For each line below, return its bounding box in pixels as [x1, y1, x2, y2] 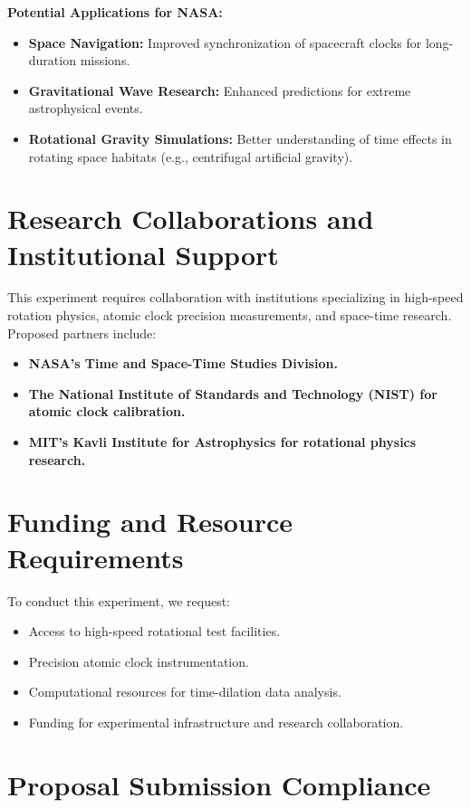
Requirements [7, 538, 184, 575]
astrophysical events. [28, 99, 143, 118]
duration [28, 51, 76, 70]
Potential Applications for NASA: [7, 3, 223, 21]
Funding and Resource [7, 503, 293, 540]
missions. [80, 51, 130, 70]
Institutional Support [7, 235, 279, 272]
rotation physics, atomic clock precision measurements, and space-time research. [7, 306, 452, 325]
